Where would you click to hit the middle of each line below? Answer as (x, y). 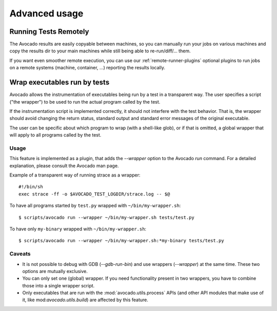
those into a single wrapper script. (58, 285)
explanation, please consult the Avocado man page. (64, 166)
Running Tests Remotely (49, 32)
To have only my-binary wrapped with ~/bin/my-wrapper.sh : (78, 229)
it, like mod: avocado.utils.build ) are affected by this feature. (85, 300)
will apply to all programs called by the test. (55, 135)
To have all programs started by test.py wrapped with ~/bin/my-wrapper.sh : (95, 206)
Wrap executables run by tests (60, 82)
